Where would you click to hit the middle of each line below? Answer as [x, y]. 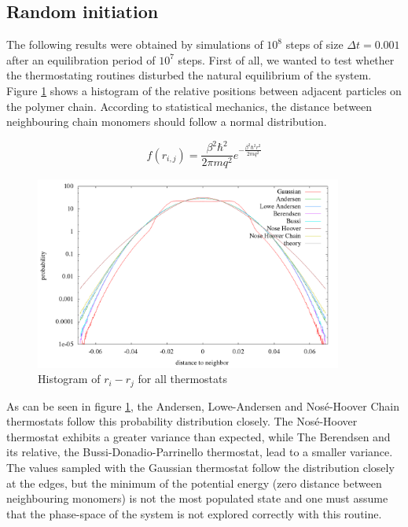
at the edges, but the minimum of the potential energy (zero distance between [194, 483]
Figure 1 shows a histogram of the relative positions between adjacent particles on [204, 90]
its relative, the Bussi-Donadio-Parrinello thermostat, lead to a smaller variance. [200, 452]
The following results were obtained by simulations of [135, 44]
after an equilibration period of [81, 59]
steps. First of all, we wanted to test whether [286, 59]
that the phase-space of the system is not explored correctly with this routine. [194, 513]
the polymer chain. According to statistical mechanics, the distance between [189, 106]
